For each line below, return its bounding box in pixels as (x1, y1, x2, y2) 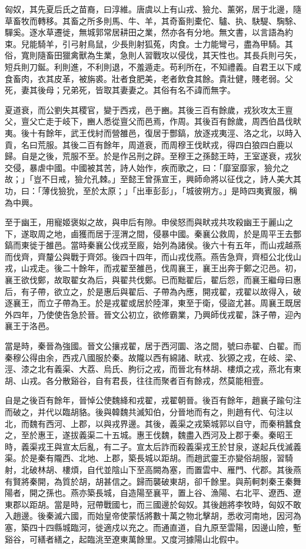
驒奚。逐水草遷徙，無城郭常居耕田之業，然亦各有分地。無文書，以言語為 (5, 26, 285, 38)
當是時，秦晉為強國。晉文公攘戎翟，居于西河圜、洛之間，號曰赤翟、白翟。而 (5, 340, 301, 352)
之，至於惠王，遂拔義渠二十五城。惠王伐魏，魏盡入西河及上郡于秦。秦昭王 (5, 429, 293, 441)
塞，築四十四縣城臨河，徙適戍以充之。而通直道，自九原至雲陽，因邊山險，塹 (5, 521, 301, 533)
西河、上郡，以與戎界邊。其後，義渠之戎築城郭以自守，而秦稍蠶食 (45, 417, 301, 429)
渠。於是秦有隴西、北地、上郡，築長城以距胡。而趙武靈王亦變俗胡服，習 (5, 452, 285, 464)
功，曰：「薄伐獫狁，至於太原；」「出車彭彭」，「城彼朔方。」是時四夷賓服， (5, 184, 289, 196)
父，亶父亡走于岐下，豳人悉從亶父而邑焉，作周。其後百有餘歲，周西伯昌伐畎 (5, 115, 301, 127)
